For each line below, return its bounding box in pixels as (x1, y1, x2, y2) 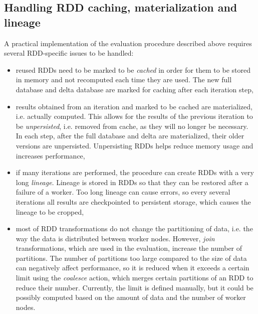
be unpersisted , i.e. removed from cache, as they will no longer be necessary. (16, 120, 248, 131)
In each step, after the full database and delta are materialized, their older (16, 130, 244, 141)
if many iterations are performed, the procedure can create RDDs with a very (16, 167, 254, 178)
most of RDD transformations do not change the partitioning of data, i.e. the (16, 223, 253, 234)
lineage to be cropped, (16, 206, 84, 217)
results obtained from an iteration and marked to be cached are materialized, (16, 101, 252, 111)
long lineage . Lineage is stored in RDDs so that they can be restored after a (16, 177, 248, 187)
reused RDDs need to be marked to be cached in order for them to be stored (16, 64, 250, 75)
